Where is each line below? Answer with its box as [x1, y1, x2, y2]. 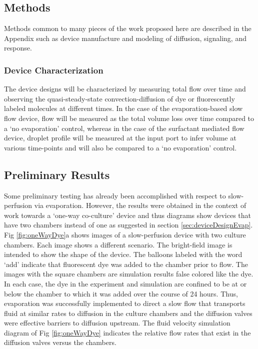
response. [4, 42, 32, 53]
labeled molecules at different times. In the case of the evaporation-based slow [4, 103, 243, 113]
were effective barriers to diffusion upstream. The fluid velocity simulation [4, 317, 230, 328]
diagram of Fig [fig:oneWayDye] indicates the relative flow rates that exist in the [4, 327, 251, 337]
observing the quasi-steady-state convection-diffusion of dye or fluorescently [4, 93, 235, 103]
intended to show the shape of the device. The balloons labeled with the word [4, 249, 242, 259]
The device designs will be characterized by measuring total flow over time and [4, 83, 246, 94]
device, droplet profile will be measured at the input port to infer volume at [4, 132, 236, 143]
